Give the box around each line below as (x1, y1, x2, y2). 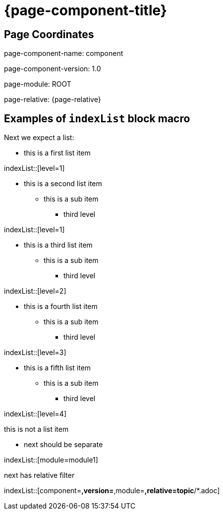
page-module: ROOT (4, 80, 71, 89)
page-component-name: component (4, 49, 123, 58)
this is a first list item (24, 149, 91, 157)
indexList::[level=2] (4, 287, 66, 296)
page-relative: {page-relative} (4, 95, 101, 104)
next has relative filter (4, 471, 75, 480)
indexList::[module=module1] (4, 456, 98, 464)
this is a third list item (24, 241, 93, 250)
